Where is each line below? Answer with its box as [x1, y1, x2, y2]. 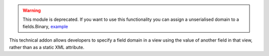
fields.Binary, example [22, 23, 68, 29]
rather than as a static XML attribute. [9, 44, 85, 50]
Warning [22, 7, 41, 13]
